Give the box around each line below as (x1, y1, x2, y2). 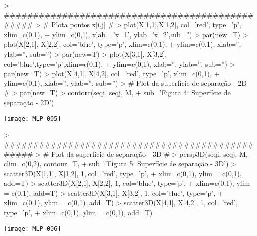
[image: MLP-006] (4, 225, 61, 232)
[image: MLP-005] (4, 115, 61, 122)
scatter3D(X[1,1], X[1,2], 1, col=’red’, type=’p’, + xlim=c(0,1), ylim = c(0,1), (4, 168, 242, 178)
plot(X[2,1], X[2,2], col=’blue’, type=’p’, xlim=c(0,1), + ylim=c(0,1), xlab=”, (4, 39, 241, 49)
